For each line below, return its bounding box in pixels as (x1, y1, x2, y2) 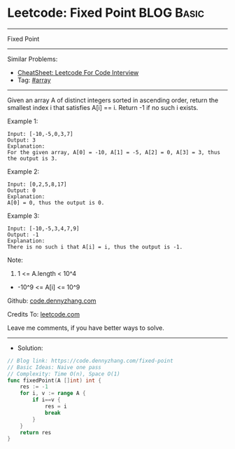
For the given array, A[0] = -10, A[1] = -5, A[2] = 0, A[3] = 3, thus (7, 148, 220, 156)
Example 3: (7, 212, 40, 220)
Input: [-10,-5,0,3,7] (7, 130, 73, 137)
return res (20, 429, 52, 436)
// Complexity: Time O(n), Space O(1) (7, 370, 120, 378)
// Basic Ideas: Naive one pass (7, 364, 101, 371)
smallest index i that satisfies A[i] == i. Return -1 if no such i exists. (7, 103, 199, 111)
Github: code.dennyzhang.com (7, 296, 97, 305)
